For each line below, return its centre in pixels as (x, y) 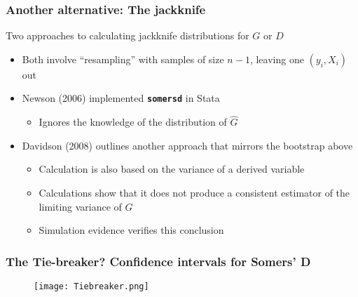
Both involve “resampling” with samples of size (123, 59)
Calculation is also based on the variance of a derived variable (172, 169)
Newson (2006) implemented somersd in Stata (121, 98)
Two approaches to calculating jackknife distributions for (128, 35)
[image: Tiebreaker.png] (91, 287)
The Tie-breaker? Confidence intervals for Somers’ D (158, 261)
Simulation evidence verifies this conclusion (131, 230)
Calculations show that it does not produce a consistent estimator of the (194, 193)
